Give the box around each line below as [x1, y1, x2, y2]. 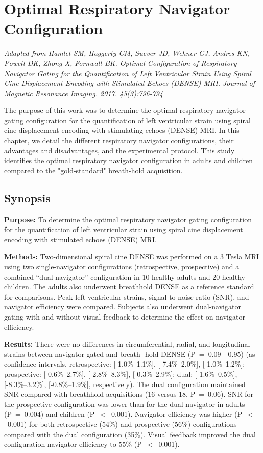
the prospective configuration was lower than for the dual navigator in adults [4, 398, 245, 409]
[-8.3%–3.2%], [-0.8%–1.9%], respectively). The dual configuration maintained [4, 378, 246, 389]
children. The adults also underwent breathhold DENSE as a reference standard [4, 281, 254, 292]
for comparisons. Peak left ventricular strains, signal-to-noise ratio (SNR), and [4, 291, 249, 302]
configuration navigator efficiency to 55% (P [4, 439, 142, 449]
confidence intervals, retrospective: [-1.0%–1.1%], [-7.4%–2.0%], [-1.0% [4, 358, 222, 369]
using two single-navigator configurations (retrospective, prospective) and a [4, 261, 240, 272]
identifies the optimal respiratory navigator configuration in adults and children [4, 155, 253, 166]
